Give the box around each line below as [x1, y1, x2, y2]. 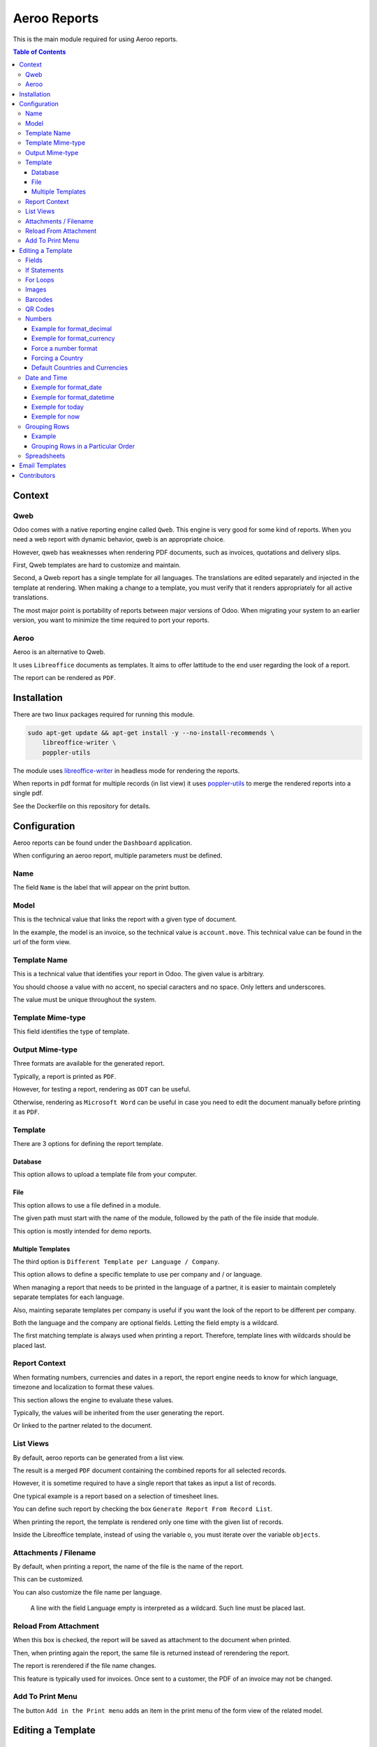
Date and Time [25, 373, 68, 382]
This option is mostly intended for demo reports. [13, 1226, 152, 1235]
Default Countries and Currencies [31, 363, 128, 372]
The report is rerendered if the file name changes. [13, 1662, 157, 1670]
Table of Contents [13, 48, 66, 56]
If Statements [25, 266, 64, 274]
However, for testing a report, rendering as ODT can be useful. [13, 1085, 191, 1094]
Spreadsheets [25, 451, 66, 460]
